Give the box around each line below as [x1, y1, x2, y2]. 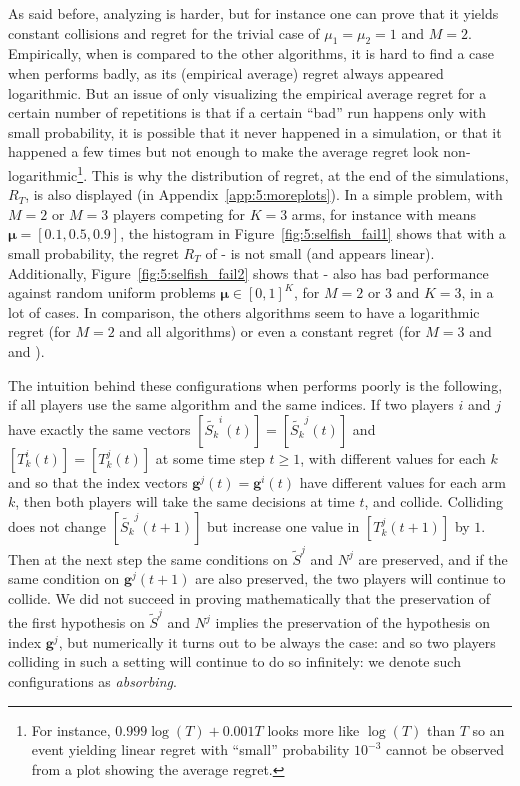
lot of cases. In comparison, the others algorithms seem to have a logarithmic [8, 301, 480, 322]
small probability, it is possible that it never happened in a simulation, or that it [8, 121, 502, 142]
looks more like [267, 719, 360, 740]
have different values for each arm [299, 471, 506, 492]
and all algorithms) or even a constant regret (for [119, 321, 421, 342]
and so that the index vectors [8, 471, 188, 492]
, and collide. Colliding [364, 491, 503, 512]
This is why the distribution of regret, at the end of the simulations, [91, 164, 509, 185]
